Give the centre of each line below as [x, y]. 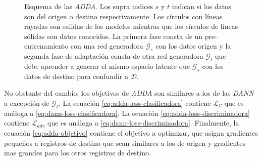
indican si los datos [201, 6]
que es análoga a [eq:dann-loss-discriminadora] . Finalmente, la [143, 123]
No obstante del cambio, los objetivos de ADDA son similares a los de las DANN [129, 93]
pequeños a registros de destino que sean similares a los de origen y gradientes [125, 143]
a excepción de [27, 103]
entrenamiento [46, 46]
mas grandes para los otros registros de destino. [77, 153]
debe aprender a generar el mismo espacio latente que [107, 66]
